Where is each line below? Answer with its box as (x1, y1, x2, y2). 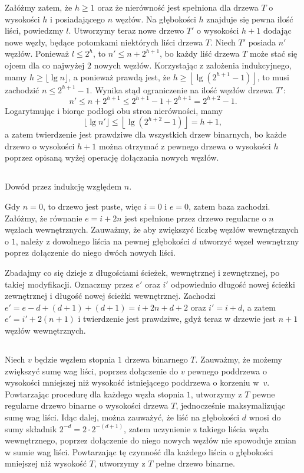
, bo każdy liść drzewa (160, 47, 240, 60)
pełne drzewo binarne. (156, 457, 235, 469)
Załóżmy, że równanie (5, 211, 82, 224)
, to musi (257, 70, 289, 83)
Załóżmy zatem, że (5, 1, 72, 13)
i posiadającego (50, 12, 105, 25)
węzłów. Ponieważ (5, 47, 70, 60)
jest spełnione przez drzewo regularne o (124, 211, 266, 224)
